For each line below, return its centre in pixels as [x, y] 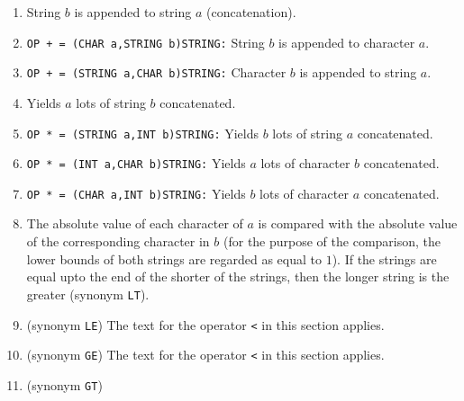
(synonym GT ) [64, 384]
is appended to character [347, 42]
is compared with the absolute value [358, 223]
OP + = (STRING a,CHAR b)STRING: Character [156, 72]
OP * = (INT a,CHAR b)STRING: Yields [136, 163]
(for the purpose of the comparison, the [332, 241]
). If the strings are [384, 258]
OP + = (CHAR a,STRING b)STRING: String [146, 42]
